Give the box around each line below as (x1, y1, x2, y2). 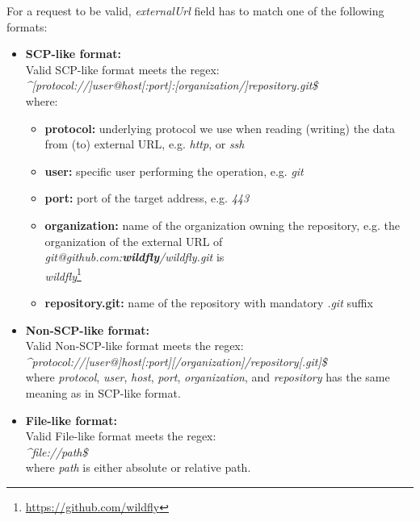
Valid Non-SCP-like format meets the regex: (25, 337, 244, 354)
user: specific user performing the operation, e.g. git (44, 162, 304, 179)
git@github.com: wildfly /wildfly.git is (44, 248, 225, 265)
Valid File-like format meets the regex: (25, 427, 216, 444)
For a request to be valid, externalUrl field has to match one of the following (6, 2, 384, 19)
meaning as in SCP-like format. (25, 384, 181, 401)
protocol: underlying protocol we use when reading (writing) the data (44, 119, 395, 136)
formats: (6, 18, 48, 35)
